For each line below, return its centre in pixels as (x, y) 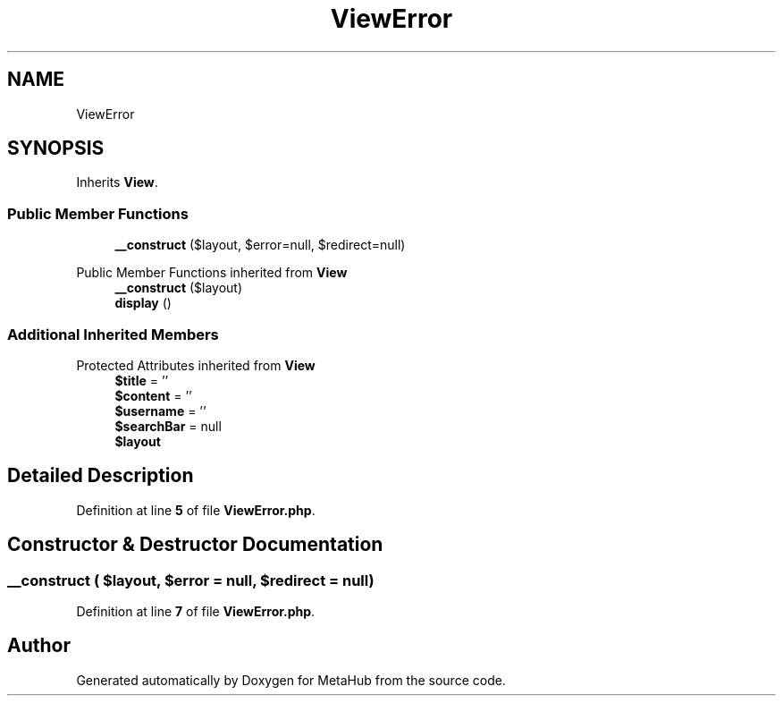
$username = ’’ (160, 411)
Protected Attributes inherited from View (196, 365)
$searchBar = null (168, 426)
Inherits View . (117, 182)
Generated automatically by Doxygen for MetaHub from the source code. (291, 680)
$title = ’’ (142, 380)
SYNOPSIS (56, 148)
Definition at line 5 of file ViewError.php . (196, 510)
